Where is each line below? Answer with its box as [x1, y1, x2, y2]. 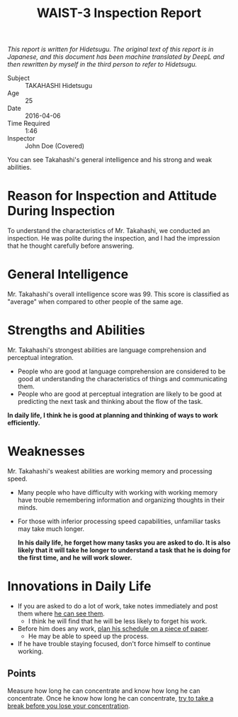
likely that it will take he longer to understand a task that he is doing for [17, 545, 231, 554]
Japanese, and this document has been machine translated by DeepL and [7, 53, 225, 61]
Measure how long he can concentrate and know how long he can [7, 686, 200, 695]
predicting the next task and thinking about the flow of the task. [17, 398, 203, 405]
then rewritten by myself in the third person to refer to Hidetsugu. [7, 60, 198, 69]
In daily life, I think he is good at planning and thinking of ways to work [7, 411, 218, 420]
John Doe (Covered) [25, 142, 85, 150]
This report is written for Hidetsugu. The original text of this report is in [7, 45, 214, 54]
